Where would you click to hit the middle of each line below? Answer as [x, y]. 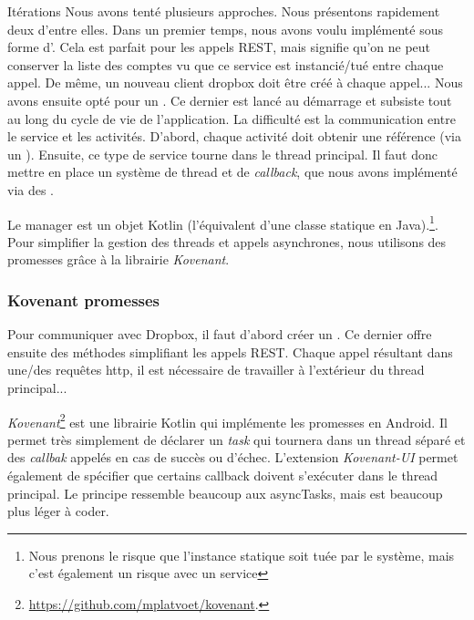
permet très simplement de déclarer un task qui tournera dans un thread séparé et [237, 439]
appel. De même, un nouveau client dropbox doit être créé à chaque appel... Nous [235, 83]
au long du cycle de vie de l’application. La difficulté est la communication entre [232, 118]
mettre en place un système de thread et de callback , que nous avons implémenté [232, 172]
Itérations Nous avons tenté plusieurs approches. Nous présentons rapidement [224, 11]
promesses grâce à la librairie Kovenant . [118, 259]
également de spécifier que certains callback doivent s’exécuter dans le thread [223, 475]
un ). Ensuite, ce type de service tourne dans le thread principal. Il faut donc [222, 154]
